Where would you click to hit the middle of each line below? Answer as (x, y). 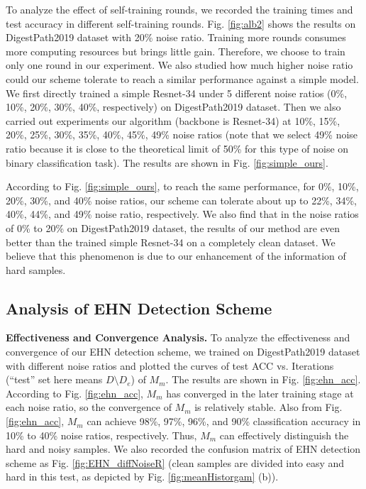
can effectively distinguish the (284, 435)
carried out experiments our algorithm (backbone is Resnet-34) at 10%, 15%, (173, 120)
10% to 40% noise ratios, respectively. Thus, (101, 435)
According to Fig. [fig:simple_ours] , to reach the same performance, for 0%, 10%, (182, 186)
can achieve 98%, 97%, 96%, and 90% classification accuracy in (224, 421)
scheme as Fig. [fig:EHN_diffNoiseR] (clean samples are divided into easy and (175, 462)
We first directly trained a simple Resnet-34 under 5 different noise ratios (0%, (177, 93)
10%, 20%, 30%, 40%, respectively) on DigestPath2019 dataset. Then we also (173, 107)
